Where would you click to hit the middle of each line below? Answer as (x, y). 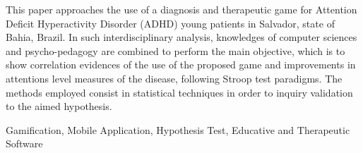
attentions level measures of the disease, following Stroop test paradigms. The (174, 78)
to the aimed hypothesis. (59, 106)
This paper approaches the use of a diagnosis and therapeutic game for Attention (181, 9)
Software (24, 143)
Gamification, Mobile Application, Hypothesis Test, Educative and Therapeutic (178, 129)
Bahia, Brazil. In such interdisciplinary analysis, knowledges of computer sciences (181, 37)
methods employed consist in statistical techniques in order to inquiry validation (179, 92)
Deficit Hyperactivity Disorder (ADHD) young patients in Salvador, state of (170, 23)
